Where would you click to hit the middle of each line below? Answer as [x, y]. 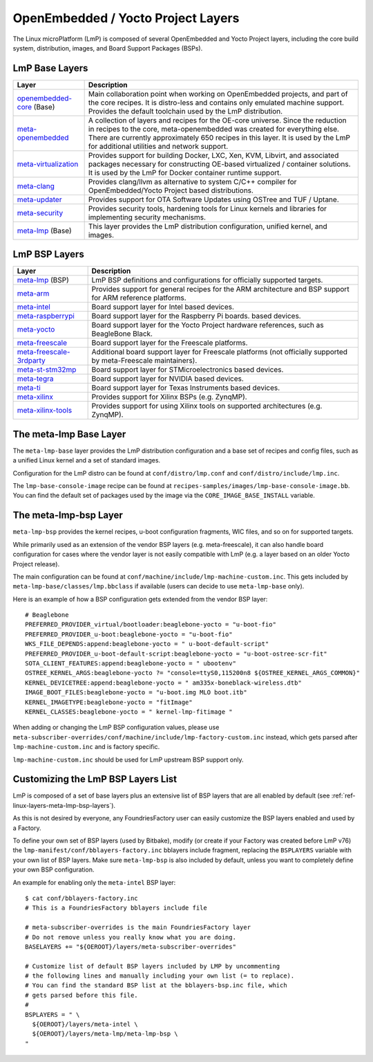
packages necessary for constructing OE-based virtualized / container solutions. [220, 164]
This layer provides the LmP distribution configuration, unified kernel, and [208, 226]
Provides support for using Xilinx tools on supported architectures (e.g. [207, 406]
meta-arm [33, 294]
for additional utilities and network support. [158, 146]
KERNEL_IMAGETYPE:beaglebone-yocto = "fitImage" [109, 702]
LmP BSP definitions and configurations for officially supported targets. [207, 280]
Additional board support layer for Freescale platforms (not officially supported [220, 352]
